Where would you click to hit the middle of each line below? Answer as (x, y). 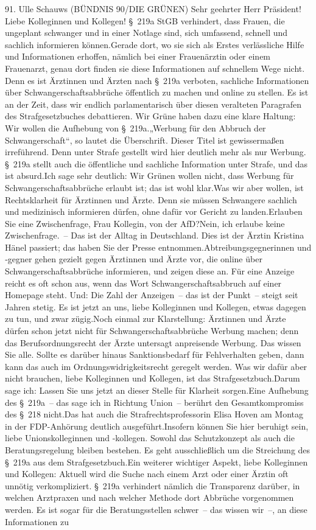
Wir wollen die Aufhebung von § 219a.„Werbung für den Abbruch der (135, 127)
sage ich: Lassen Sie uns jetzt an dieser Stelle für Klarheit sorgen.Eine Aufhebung (157, 390)
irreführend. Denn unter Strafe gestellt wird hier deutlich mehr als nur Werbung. (156, 152)
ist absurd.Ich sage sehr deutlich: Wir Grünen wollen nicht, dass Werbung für (149, 176)
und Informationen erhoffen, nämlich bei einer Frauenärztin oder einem (138, 56)
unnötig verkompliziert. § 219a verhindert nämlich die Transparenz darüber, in (153, 485)
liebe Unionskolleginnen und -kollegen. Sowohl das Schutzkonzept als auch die (150, 438)
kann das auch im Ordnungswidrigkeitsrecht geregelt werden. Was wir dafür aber (156, 366)
